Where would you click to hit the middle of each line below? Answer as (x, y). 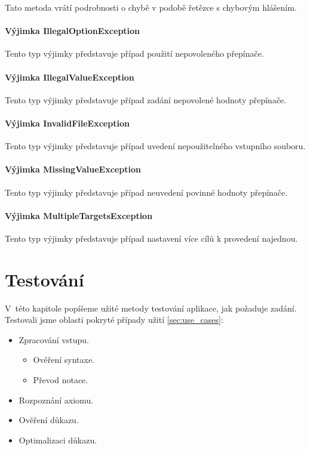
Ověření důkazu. (49, 420)
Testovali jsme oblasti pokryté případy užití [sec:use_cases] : (114, 320)
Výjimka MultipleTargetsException (79, 215)
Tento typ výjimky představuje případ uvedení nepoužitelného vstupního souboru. (155, 146)
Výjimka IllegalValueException (70, 77)
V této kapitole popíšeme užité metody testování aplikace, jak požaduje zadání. (151, 308)
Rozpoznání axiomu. (56, 400)
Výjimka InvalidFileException (67, 123)
